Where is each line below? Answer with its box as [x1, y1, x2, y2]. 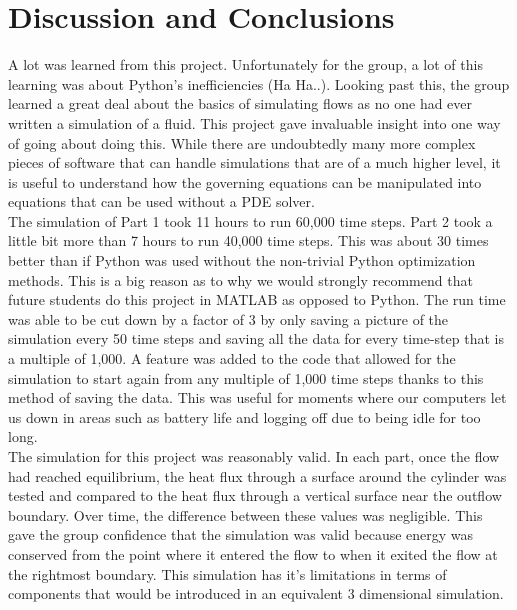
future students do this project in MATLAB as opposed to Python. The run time [8, 289, 506, 310]
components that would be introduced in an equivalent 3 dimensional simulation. [8, 583, 504, 604]
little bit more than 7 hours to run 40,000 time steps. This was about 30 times [8, 230, 489, 251]
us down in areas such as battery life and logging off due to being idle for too [8, 406, 481, 427]
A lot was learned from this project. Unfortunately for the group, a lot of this [8, 54, 483, 75]
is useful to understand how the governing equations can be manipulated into [8, 171, 482, 192]
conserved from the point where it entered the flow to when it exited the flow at [8, 543, 498, 564]
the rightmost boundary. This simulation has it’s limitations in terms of [8, 563, 447, 584]
